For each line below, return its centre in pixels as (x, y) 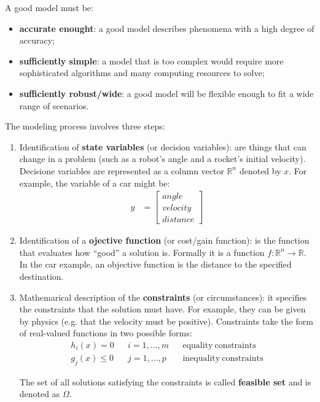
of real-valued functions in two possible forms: (106, 333)
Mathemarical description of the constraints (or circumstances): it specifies (163, 297)
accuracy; (37, 40)
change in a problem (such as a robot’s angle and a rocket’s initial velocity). (162, 159)
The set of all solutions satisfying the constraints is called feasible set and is (165, 381)
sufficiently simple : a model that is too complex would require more (151, 60)
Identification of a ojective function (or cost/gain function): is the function (164, 240)
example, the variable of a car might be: (95, 183)
